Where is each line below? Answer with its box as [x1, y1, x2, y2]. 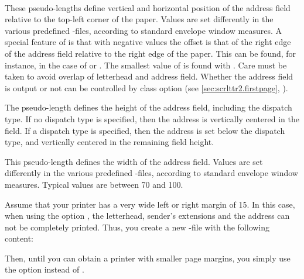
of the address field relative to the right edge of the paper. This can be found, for [5, 47, 296, 59]
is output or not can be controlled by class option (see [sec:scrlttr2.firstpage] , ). [5, 81, 288, 94]
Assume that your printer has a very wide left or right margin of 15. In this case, [5, 198, 295, 210]
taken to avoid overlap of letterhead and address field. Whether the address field [5, 70, 293, 82]
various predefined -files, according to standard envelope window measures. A [5, 24, 282, 36]
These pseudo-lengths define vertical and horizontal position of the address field [5, 1, 291, 13]
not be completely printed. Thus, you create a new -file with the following [5, 221, 270, 233]
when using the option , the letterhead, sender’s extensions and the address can [5, 209, 290, 222]
